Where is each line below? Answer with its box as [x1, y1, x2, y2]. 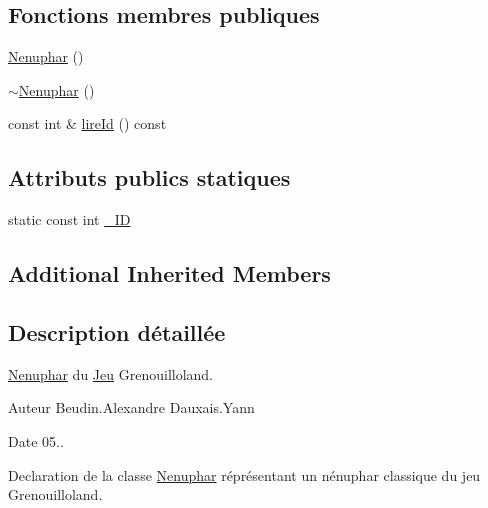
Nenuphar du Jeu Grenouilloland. [8, 363, 214, 384]
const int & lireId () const [8, 113, 167, 134]
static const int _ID [8, 209, 131, 230]
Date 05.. [8, 430, 64, 451]
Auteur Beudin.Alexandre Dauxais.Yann [8, 397, 255, 418]
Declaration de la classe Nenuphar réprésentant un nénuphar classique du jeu [8, 464, 481, 485]
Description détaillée [8, 316, 226, 347]
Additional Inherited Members [8, 258, 331, 289]
